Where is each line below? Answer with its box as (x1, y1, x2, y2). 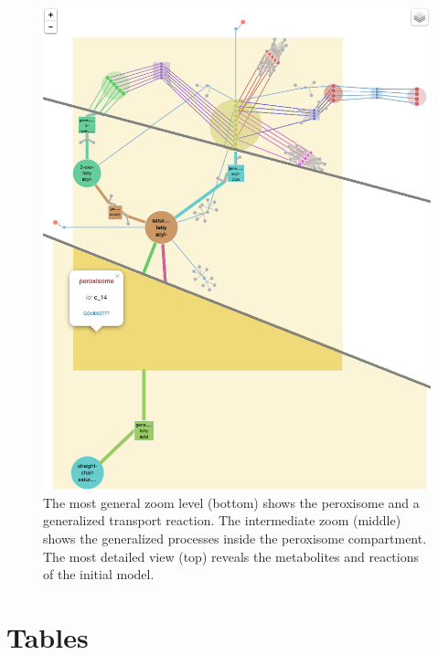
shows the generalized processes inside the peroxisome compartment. (43, 528, 427, 547)
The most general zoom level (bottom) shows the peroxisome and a (43, 492, 420, 512)
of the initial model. (43, 565, 155, 584)
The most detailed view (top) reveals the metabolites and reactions (43, 546, 420, 565)
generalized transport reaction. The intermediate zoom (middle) (43, 511, 401, 530)
